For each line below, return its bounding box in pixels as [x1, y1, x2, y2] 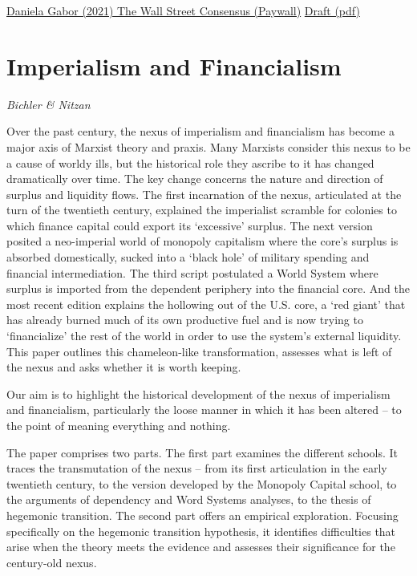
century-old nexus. [6, 554, 97, 570]
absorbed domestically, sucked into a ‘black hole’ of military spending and [6, 249, 370, 266]
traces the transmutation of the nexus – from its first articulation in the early [6, 460, 387, 477]
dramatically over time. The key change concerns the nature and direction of [6, 170, 383, 187]
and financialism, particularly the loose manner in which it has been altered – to [6, 401, 402, 418]
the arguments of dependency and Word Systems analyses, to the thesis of [6, 491, 371, 508]
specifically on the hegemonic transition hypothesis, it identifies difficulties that [6, 522, 396, 539]
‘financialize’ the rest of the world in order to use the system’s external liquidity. [6, 327, 402, 344]
